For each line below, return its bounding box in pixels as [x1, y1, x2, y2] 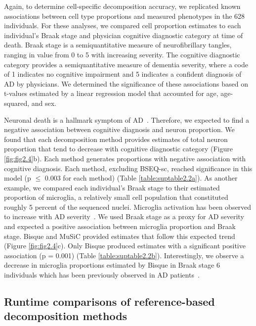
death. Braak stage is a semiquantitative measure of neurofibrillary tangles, [4, 40, 232, 50]
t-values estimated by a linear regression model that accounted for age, [4, 88, 218, 98]
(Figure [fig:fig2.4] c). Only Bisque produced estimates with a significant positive [4, 240, 246, 251]
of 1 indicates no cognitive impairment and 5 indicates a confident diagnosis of [4, 69, 242, 79]
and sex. [31, 97, 56, 108]
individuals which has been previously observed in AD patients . [4, 270, 200, 280]
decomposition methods [4, 308, 128, 324]
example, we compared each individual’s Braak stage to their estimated [4, 182, 220, 192]
